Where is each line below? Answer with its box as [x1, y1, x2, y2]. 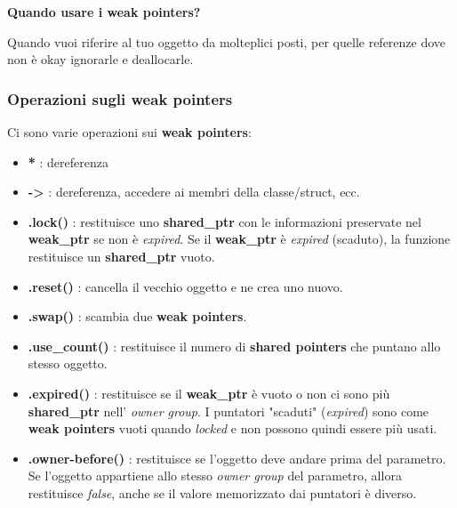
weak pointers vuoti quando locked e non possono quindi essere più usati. [28, 419, 437, 438]
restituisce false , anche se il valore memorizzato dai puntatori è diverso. [28, 483, 417, 502]
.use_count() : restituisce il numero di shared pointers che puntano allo [28, 336, 441, 355]
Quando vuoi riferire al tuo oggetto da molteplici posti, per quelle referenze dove [7, 32, 446, 51]
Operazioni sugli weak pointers [7, 87, 233, 109]
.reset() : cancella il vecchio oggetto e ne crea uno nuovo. [28, 277, 343, 295]
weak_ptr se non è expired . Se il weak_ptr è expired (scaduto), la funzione [28, 230, 451, 248]
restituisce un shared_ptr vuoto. [28, 246, 215, 265]
